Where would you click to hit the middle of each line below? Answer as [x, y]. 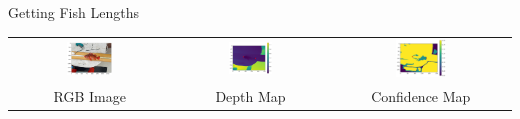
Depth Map [250, 96]
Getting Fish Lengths [73, 12]
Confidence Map [421, 96]
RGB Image [89, 96]
